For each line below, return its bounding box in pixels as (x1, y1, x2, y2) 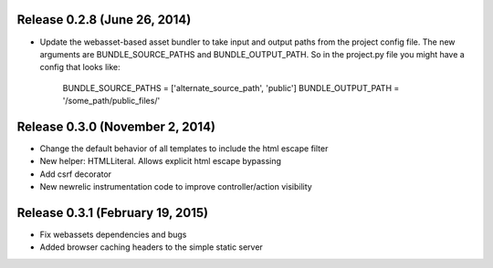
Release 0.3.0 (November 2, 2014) (16, 119, 216, 134)
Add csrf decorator (39, 169, 112, 180)
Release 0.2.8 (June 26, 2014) (16, 12, 192, 27)
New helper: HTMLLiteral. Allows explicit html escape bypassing (39, 156, 282, 167)
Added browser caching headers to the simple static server (39, 242, 264, 253)
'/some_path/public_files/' (62, 96, 161, 107)
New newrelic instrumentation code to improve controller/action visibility (39, 181, 312, 192)
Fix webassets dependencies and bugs (39, 229, 187, 241)
